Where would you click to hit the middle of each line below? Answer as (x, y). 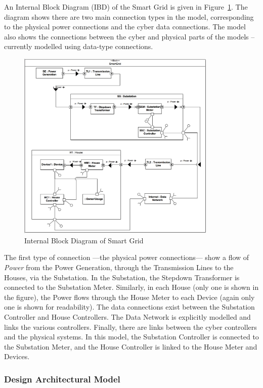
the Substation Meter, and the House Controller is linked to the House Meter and (131, 346)
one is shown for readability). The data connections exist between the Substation (129, 307)
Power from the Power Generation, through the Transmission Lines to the (119, 267)
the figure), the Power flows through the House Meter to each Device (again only (129, 297)
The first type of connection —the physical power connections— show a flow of (127, 257)
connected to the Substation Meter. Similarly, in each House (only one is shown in (131, 287)
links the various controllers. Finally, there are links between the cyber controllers (130, 327)
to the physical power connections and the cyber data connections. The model (125, 27)
